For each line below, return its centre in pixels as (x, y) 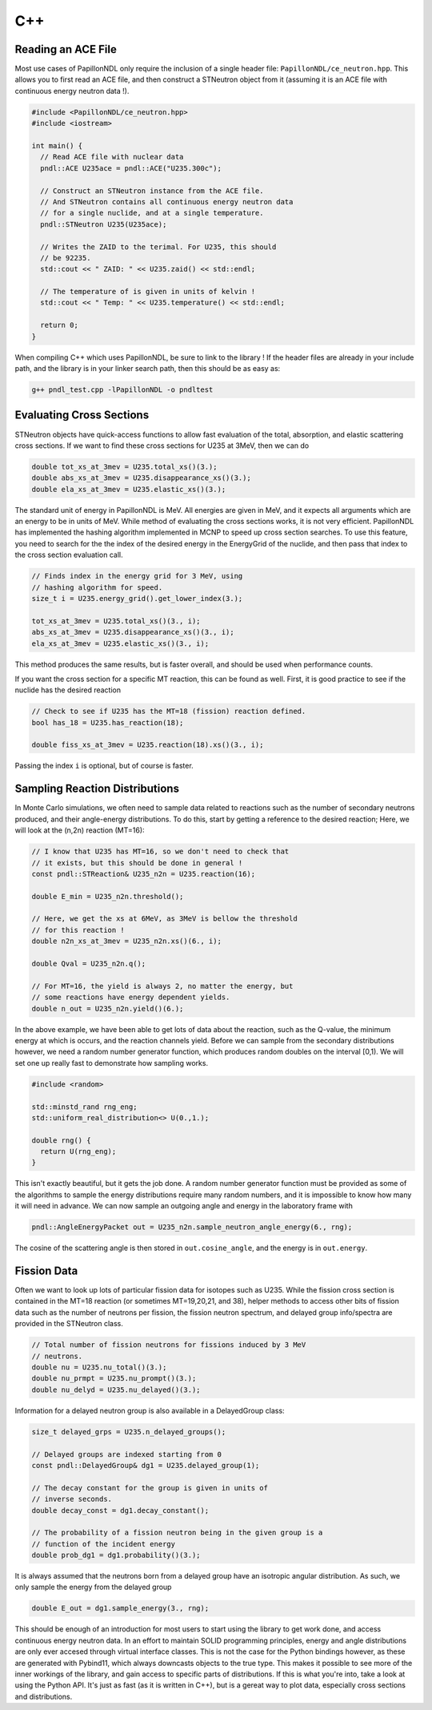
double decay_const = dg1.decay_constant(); (120, 1510)
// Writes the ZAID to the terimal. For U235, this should (158, 247)
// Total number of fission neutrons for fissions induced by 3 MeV (169, 1345)
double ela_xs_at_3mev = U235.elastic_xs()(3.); (129, 489)
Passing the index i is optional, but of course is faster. (104, 766)
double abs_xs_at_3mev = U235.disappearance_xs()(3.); (141, 478)
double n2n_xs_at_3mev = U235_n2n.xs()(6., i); (126, 941)
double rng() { (61, 1140)
